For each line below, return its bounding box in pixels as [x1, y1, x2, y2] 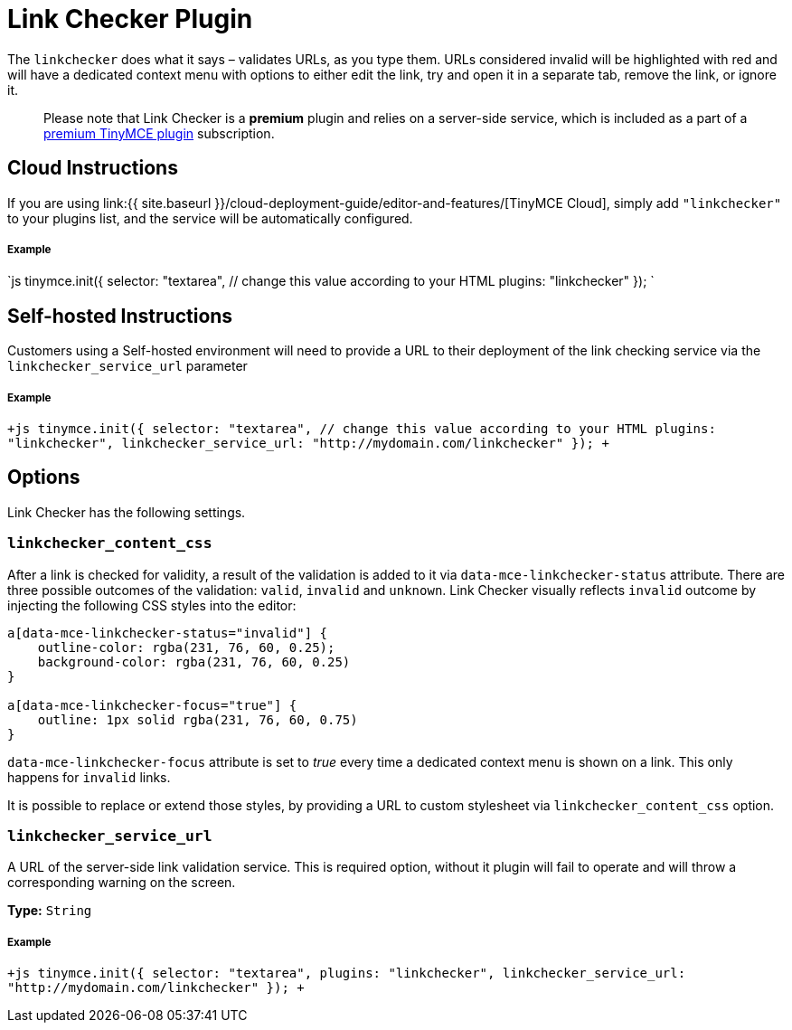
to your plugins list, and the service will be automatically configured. [7, 210, 413, 226]
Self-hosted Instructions [7, 304, 233, 327]
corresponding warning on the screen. [7, 874, 236, 891]
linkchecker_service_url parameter [7, 358, 248, 374]
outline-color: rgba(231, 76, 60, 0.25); [37, 639, 335, 655]
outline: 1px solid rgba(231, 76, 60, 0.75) [37, 712, 358, 727]
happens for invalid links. [7, 769, 171, 785]
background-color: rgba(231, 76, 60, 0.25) [37, 654, 351, 669]
